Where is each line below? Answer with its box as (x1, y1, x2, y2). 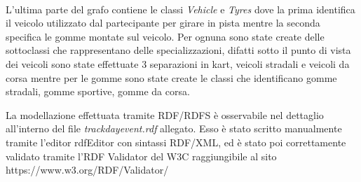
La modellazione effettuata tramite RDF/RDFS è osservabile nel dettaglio (6, 107, 324, 122)
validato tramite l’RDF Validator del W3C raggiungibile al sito (6, 148, 277, 163)
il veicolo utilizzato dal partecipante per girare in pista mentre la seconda (6, 15, 320, 30)
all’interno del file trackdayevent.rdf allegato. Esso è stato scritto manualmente (6, 121, 342, 136)
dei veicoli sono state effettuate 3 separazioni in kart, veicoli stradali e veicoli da (6, 56, 350, 71)
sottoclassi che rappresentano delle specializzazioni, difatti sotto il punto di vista (6, 43, 351, 57)
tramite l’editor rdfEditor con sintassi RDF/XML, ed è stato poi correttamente (6, 134, 346, 149)
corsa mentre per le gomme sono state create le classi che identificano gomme (6, 70, 337, 85)
